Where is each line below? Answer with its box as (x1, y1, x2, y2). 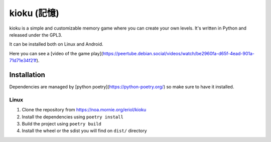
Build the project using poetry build (22, 120, 101, 126)
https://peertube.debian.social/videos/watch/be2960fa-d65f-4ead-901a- (102, 50, 254, 56)
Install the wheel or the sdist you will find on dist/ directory (22, 128, 147, 134)
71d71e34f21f (9, 58, 37, 64)
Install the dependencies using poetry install (22, 113, 124, 120)
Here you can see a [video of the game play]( (9, 50, 103, 56)
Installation (9, 70, 45, 79)
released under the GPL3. (9, 32, 62, 38)
